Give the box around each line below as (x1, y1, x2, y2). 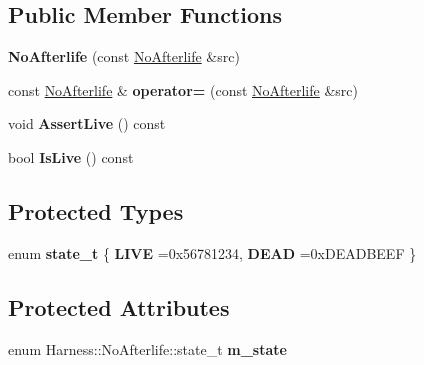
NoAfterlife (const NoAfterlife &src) (8, 46, 240, 67)
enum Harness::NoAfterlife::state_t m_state (8, 338, 287, 359)
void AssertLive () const (8, 113, 166, 134)
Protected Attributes (8, 291, 230, 322)
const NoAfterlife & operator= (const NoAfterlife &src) (8, 79, 358, 100)
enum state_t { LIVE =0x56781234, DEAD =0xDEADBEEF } (8, 242, 417, 263)
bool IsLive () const (8, 146, 134, 167)
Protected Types (8, 195, 184, 226)
